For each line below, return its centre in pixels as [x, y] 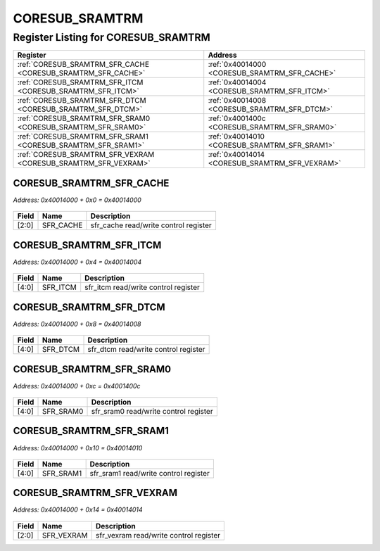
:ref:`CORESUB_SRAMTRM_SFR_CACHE [83, 65]
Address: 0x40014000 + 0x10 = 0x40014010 [78, 448]
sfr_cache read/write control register [151, 225]
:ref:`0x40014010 [236, 137]
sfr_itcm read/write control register [142, 287]
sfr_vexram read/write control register [158, 535]
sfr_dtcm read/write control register [146, 350]
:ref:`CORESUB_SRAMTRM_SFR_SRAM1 [83, 137]
